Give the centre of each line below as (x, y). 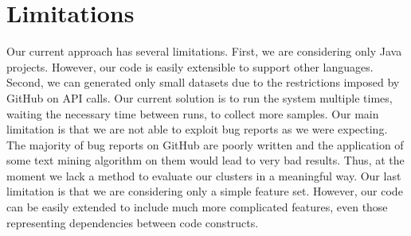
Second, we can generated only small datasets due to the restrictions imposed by (203, 82)
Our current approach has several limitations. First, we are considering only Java (204, 51)
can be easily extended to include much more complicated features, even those (197, 207)
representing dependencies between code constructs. (133, 222)
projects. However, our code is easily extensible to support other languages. (190, 66)
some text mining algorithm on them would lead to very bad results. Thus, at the (205, 160)
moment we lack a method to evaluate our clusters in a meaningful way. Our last (204, 175)
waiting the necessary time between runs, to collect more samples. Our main (193, 113)
